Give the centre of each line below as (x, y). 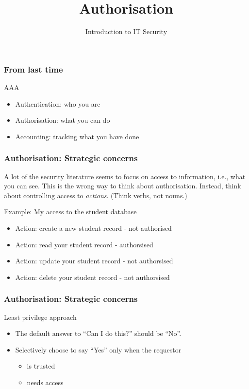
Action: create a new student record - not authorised (93, 228)
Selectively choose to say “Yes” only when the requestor (98, 349)
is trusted (41, 366)
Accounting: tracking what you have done (77, 136)
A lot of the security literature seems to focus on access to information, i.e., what (125, 176)
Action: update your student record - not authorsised (94, 261)
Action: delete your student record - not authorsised (92, 277)
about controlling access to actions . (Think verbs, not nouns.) (96, 195)
